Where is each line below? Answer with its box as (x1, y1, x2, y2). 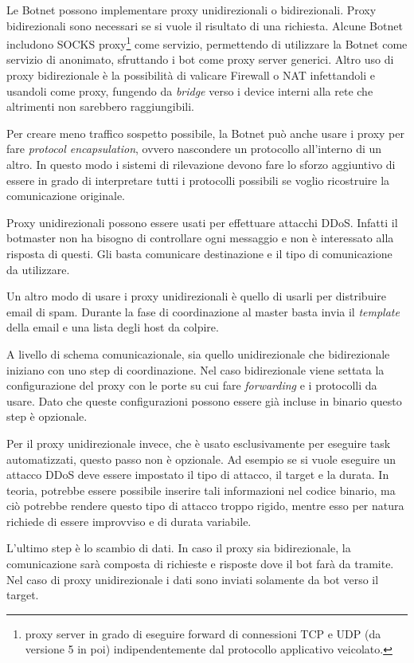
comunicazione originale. (6, 187, 125, 204)
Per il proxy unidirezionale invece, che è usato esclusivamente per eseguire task (6, 434, 391, 451)
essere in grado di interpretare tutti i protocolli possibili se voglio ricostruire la (6, 171, 390, 188)
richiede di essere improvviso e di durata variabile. (6, 512, 252, 529)
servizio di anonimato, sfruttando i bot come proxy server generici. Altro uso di (6, 51, 394, 68)
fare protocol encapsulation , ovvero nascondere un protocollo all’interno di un (6, 140, 382, 157)
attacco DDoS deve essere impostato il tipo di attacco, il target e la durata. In (6, 466, 389, 483)
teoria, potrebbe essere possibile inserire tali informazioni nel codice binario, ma (6, 481, 396, 498)
